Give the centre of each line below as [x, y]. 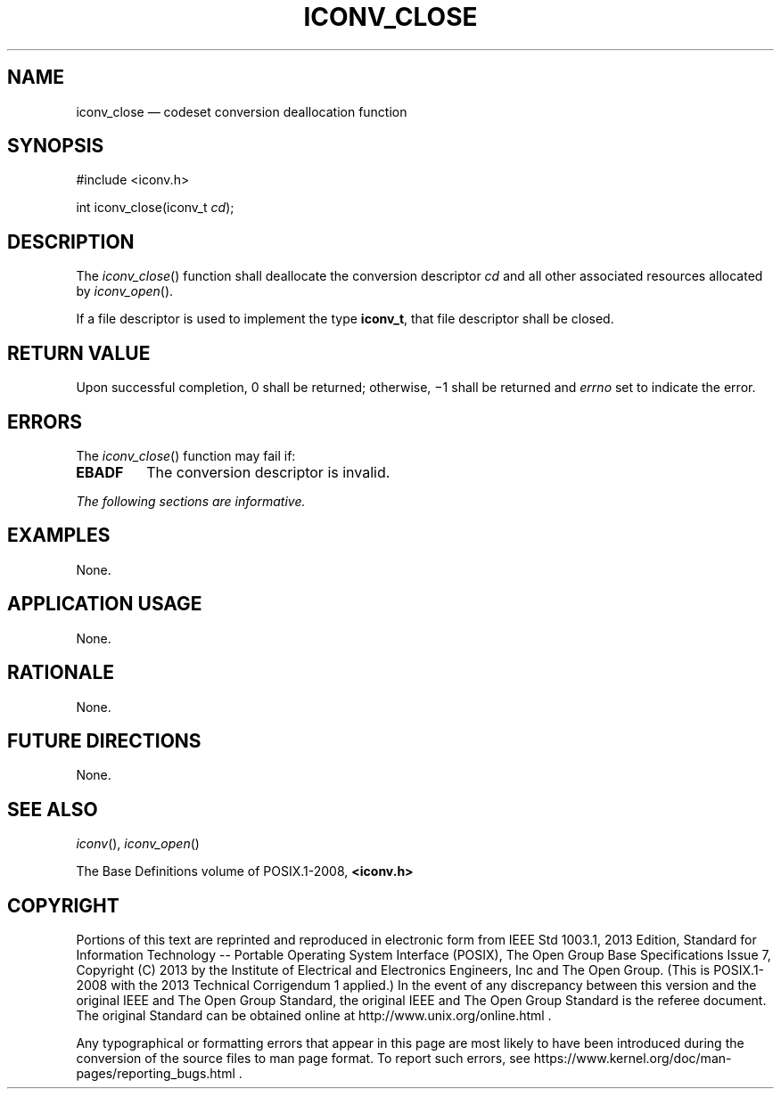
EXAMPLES [59, 536]
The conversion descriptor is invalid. [268, 472]
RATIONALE [61, 673]
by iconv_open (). [125, 291]
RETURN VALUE [79, 353]
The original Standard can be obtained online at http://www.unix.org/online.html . [314, 1016]
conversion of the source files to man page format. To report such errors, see [303, 1059]
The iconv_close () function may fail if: [186, 455]
